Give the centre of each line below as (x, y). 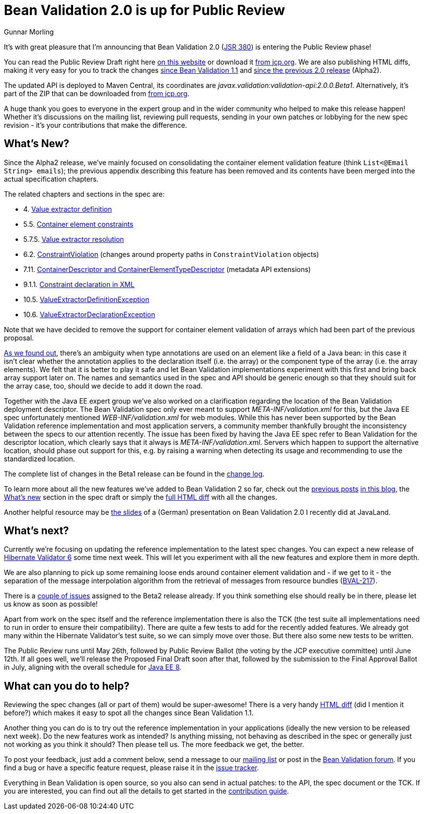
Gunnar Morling (29, 32)
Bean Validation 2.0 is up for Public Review (144, 10)
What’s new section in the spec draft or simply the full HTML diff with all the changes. (141, 497)
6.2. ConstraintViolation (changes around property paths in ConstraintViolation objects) (171, 254)
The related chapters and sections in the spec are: (84, 194)
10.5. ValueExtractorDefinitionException (86, 299)
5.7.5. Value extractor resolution (74, 239)
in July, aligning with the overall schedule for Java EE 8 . (93, 667)
